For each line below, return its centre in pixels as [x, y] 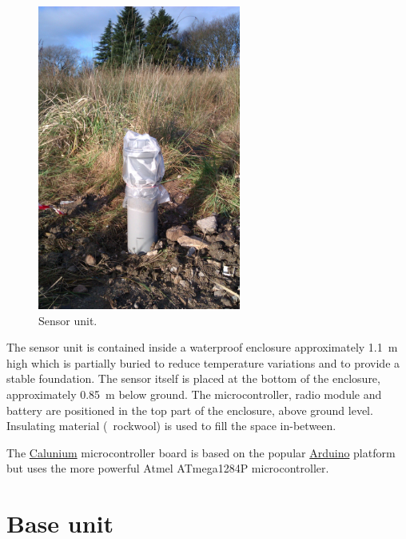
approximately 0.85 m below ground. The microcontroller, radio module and [194, 394]
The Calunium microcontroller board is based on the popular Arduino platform [201, 452]
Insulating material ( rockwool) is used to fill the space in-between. [171, 426]
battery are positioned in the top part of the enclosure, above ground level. [190, 410]
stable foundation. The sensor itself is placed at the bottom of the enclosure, [193, 378]
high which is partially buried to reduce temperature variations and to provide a [203, 362]
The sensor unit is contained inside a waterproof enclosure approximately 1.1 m [202, 347]
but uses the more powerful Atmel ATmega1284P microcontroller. [168, 468]
